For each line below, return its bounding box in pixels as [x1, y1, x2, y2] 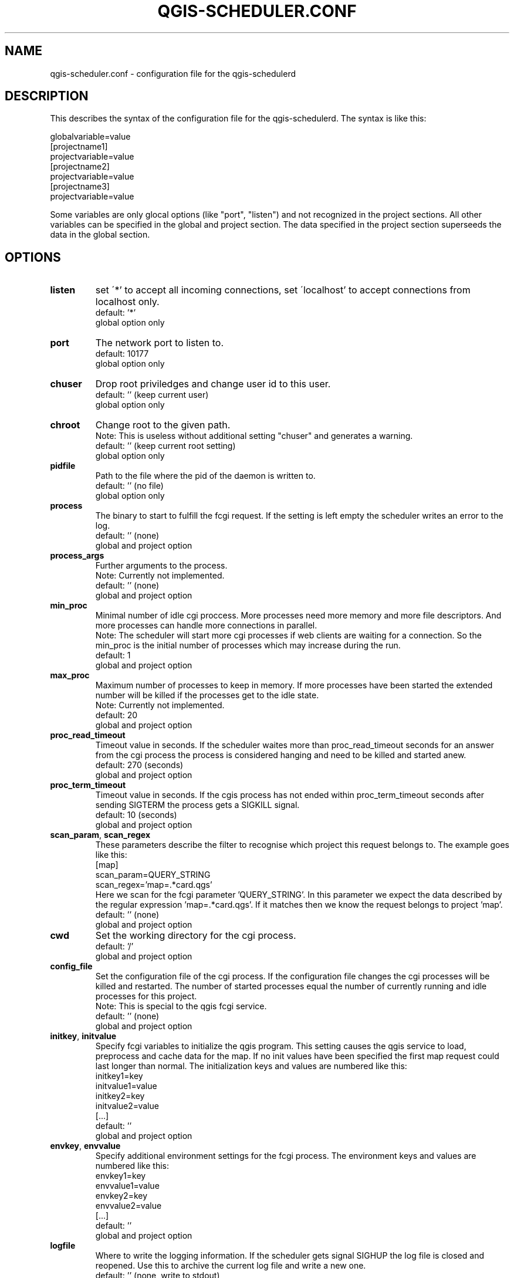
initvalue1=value [95, 1081, 157, 1091]
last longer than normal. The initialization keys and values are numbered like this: [95, 1061, 407, 1071]
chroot [50, 419, 80, 431]
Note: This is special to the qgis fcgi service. [95, 1001, 267, 1012]
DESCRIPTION [5, 89, 89, 104]
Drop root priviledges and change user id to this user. [95, 378, 331, 390]
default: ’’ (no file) [95, 481, 164, 491]
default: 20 [95, 710, 138, 721]
